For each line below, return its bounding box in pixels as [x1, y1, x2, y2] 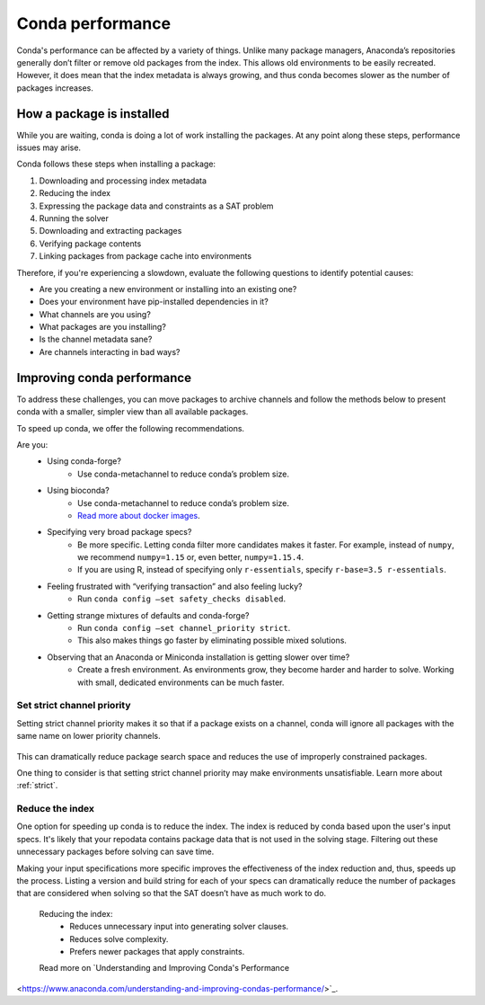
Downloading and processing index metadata [39, 175, 207, 186]
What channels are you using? [39, 308, 152, 319]
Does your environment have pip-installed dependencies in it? [39, 297, 269, 307]
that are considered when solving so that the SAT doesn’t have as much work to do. [16, 888, 327, 899]
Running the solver [39, 212, 110, 224]
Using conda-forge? [47, 456, 121, 467]
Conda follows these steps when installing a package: [16, 158, 216, 170]
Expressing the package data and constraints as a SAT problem [39, 200, 274, 211]
